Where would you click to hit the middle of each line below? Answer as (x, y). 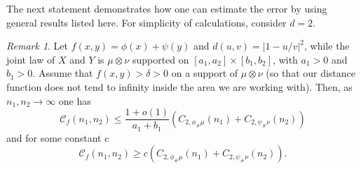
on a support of (205, 73)
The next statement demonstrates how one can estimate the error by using (167, 8)
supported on (161, 59)
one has (75, 100)
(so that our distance (311, 73)
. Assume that (63, 73)
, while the (327, 46)
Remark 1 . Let (38, 46)
